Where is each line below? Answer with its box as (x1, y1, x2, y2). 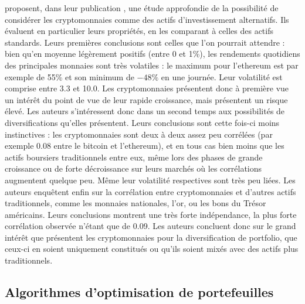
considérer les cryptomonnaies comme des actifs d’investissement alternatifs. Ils (5, 13, 289, 25)
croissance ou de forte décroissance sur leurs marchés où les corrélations (5, 162, 262, 175)
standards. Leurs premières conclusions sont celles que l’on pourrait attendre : (5, 36, 285, 48)
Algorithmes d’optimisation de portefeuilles (5, 283, 274, 301)
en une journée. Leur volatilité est (161, 70, 283, 83)
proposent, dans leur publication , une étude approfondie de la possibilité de (5, 2, 279, 13)
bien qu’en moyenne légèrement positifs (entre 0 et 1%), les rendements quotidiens (5, 47, 300, 60)
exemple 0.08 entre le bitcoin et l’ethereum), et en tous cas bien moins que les (5, 139, 284, 152)
